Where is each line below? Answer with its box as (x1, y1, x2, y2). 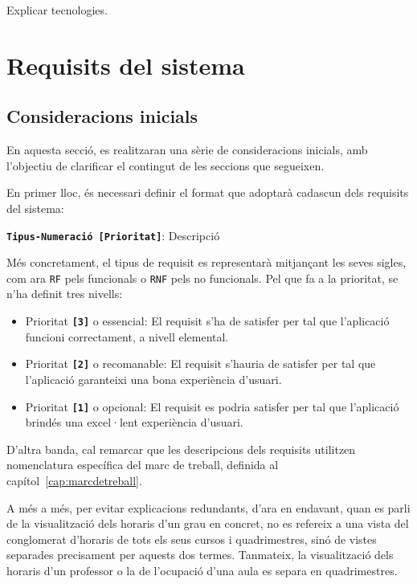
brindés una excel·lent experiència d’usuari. (25, 414, 243, 431)
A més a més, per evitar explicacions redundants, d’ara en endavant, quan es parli (6, 499, 411, 516)
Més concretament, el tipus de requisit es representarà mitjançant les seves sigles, (6, 254, 407, 271)
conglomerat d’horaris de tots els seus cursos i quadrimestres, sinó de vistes (6, 530, 377, 547)
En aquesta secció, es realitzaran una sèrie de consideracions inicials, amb (6, 141, 368, 158)
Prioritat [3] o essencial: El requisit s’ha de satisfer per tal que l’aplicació (25, 312, 390, 329)
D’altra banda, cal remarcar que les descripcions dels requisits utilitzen (6, 440, 356, 457)
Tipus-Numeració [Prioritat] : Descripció (6, 227, 220, 243)
